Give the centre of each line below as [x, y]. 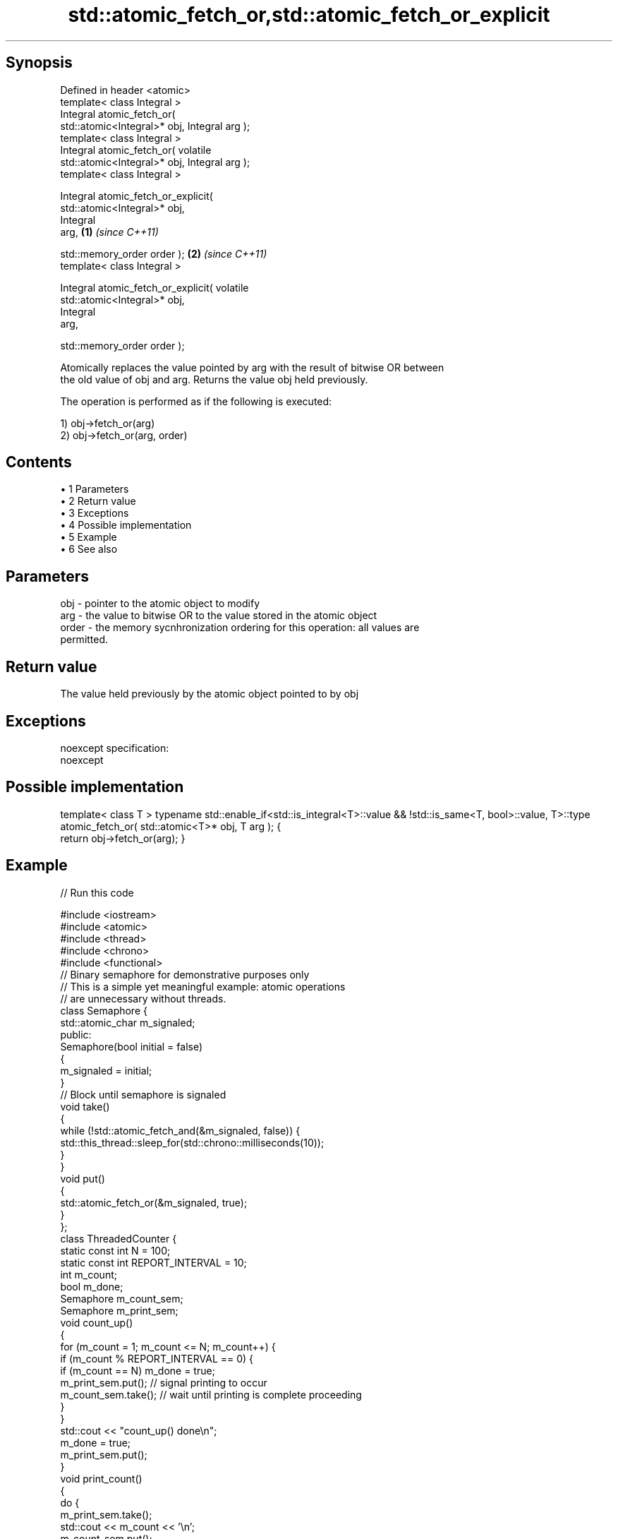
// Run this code [97, 892]
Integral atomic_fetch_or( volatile [136, 150]
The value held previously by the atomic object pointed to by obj [210, 694]
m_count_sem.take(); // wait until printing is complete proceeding [211, 1394]
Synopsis [39, 63]
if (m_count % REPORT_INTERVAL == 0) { [157, 1358]
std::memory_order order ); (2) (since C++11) [164, 253]
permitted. [84, 640]
